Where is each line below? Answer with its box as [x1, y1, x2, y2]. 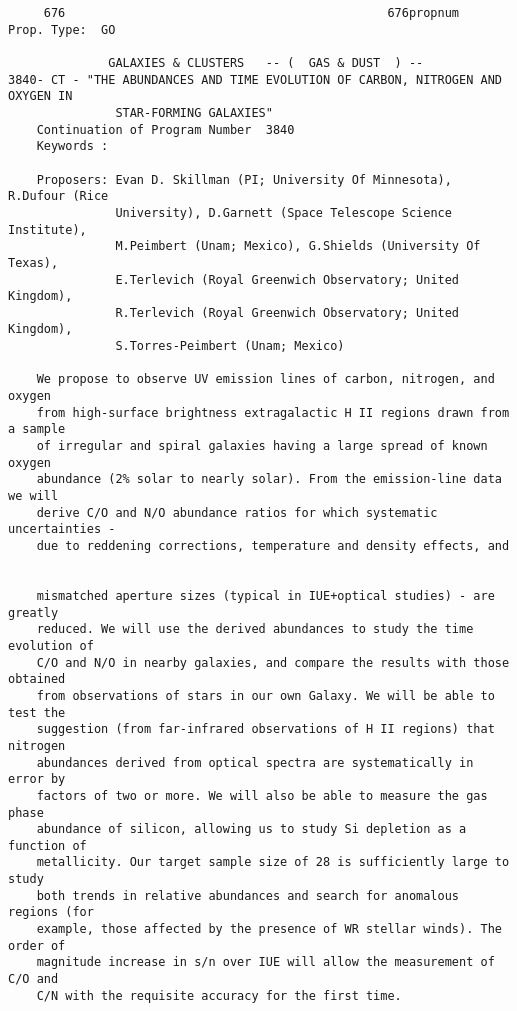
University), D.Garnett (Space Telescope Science [115, 205, 452, 220]
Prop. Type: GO [8, 22, 116, 37]
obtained [8, 672, 66, 687]
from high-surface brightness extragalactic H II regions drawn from [36, 405, 510, 420]
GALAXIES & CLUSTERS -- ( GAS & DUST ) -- [108, 55, 424, 70]
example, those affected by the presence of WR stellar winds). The [36, 922, 502, 937]
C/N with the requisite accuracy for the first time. [36, 988, 402, 1003]
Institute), [8, 222, 87, 237]
